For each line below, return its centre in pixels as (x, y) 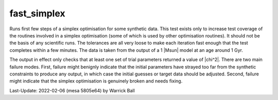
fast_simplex (37, 13)
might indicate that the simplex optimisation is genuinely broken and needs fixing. (96, 81)
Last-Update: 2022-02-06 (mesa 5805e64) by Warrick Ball (72, 90)
